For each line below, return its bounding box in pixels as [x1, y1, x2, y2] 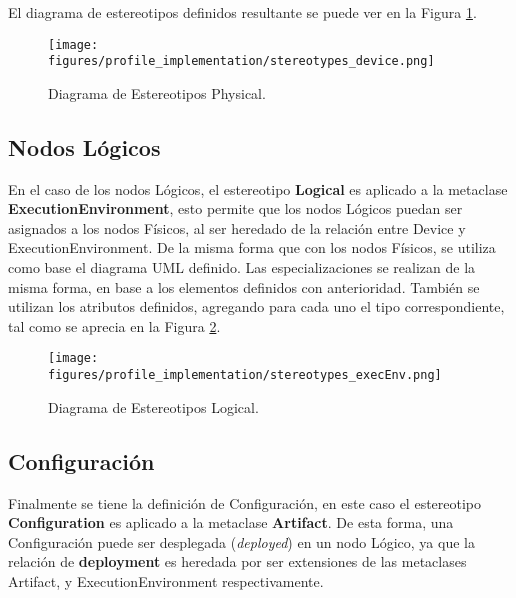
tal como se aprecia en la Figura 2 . [8, 315, 221, 336]
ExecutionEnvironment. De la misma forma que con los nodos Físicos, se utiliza [8, 237, 496, 258]
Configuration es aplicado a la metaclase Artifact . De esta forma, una [8, 512, 454, 533]
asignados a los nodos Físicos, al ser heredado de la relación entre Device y [8, 217, 466, 238]
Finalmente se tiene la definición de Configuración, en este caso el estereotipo [8, 492, 482, 513]
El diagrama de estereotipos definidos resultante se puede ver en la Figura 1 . [8, 2, 477, 22]
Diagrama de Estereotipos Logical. [48, 396, 259, 417]
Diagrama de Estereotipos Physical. [48, 82, 266, 103]
